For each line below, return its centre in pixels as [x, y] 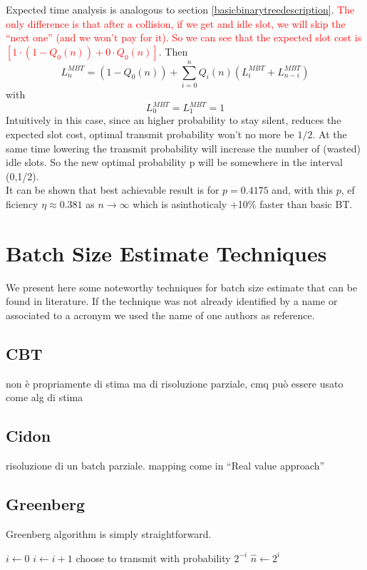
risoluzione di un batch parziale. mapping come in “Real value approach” [165, 466]
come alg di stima [45, 397]
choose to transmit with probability [153, 558]
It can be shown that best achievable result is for [113, 190]
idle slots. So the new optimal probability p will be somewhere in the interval [174, 162]
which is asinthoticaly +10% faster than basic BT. [243, 204]
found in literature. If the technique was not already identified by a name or [172, 301]
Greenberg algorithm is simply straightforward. [109, 533]
